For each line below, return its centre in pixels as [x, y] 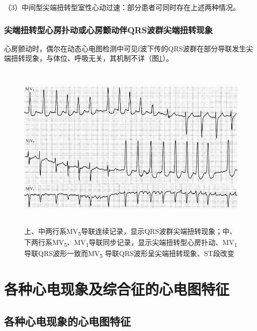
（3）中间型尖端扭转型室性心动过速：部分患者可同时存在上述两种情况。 [122, 7]
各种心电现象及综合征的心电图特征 [117, 289]
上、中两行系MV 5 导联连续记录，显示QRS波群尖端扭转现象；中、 [131, 231]
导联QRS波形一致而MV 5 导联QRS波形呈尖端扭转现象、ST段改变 [129, 254]
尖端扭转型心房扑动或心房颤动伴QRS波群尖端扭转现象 [108, 29]
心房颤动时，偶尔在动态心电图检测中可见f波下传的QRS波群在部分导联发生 [125, 48]
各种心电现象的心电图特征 [67, 321]
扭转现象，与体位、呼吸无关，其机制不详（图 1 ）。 [92, 58]
